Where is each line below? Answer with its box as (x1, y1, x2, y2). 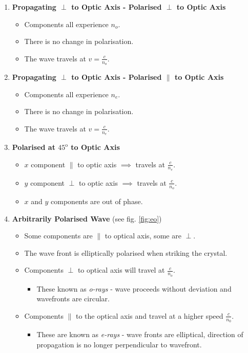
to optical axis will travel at (77, 264, 165, 275)
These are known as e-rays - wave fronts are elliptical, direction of (36, 329, 243, 340)
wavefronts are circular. (36, 293, 110, 304)
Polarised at (12, 142, 55, 152)
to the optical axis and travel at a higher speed (75, 310, 223, 321)
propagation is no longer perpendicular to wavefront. (36, 339, 202, 349)
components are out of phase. (51, 196, 143, 207)
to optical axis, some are (105, 230, 181, 241)
